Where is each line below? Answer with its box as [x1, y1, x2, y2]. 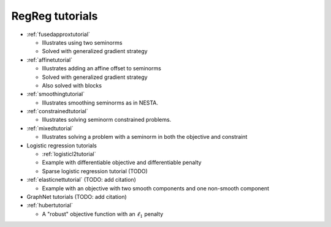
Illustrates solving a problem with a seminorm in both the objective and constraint [42, 133, 248, 141]
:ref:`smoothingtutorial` [26, 91, 85, 98]
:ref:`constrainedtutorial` [26, 108, 88, 115]
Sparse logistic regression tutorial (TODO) [42, 167, 148, 174]
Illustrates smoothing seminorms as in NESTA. [42, 99, 159, 106]
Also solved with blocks [42, 81, 102, 89]
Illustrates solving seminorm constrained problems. [42, 116, 172, 124]
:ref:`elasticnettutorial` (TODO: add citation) [26, 176, 136, 184]
